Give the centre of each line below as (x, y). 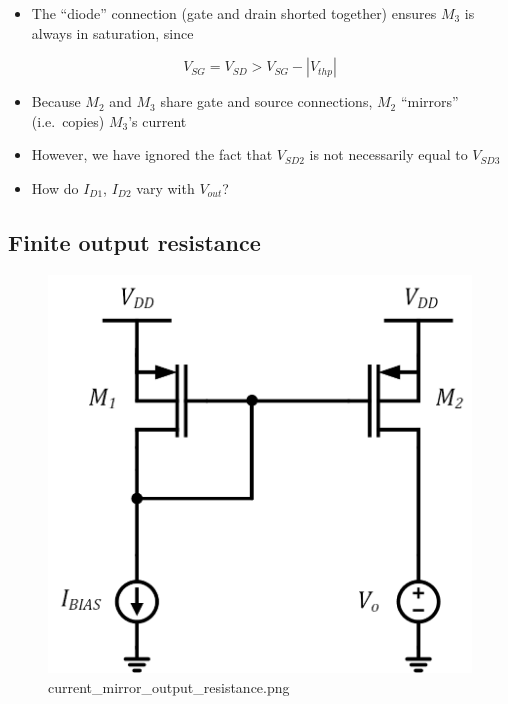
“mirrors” (429, 101)
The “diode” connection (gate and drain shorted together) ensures (234, 13)
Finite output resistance (134, 241)
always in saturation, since (112, 32)
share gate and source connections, (266, 101)
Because (56, 101)
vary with (165, 187)
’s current (157, 120)
